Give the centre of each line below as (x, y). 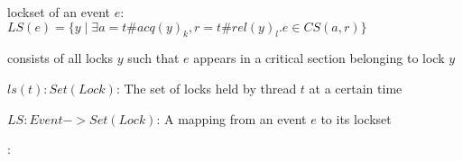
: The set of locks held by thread (206, 88)
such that (153, 58)
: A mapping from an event (231, 118)
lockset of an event (59, 12)
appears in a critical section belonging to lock (319, 58)
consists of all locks (60, 58)
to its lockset (356, 118)
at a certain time (356, 88)
